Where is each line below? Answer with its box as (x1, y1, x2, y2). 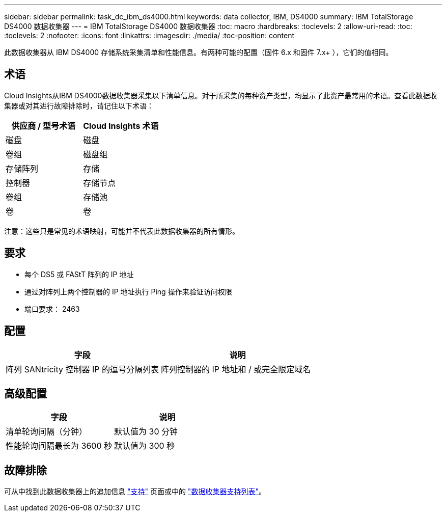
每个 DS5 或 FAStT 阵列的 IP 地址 (24, 269, 134, 279)
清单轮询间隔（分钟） (6, 426, 88, 437)
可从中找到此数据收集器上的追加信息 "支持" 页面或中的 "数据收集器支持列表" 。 (4, 487, 266, 496)
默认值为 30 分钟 (114, 426, 178, 437)
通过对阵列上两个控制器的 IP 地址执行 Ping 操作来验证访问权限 (24, 287, 232, 296)
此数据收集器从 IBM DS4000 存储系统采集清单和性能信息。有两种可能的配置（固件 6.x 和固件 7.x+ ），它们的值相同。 (4, 48, 393, 57)
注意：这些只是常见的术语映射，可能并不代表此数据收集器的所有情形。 (4, 226, 239, 235)
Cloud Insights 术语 (83, 120, 159, 131)
